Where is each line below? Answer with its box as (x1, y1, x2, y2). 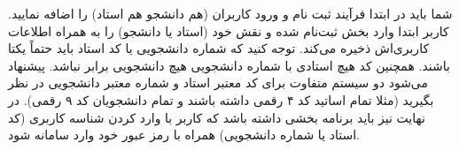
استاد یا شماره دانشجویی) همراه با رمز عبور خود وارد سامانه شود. (8, 125, 360, 144)
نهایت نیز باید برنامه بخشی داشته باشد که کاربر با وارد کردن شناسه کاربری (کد (8, 108, 425, 126)
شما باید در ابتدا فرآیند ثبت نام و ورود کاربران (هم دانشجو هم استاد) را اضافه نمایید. (8, 4, 453, 22)
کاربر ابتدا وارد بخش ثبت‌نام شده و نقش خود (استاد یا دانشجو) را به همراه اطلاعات (8, 21, 449, 40)
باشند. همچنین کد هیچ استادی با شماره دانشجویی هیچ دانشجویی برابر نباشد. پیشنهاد (8, 56, 450, 74)
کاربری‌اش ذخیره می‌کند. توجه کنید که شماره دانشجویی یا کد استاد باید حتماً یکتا (8, 39, 430, 57)
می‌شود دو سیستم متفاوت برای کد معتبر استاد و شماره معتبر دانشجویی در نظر (8, 73, 429, 92)
